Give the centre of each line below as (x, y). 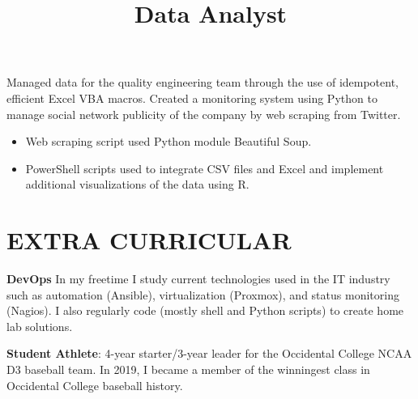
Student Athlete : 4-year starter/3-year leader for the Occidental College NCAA (209, 353)
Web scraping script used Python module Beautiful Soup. (168, 141)
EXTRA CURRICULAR (149, 240)
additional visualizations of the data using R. (137, 184)
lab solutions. (40, 326)
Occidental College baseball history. (95, 385)
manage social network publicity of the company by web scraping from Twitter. (204, 114)
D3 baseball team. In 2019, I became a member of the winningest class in (188, 369)
